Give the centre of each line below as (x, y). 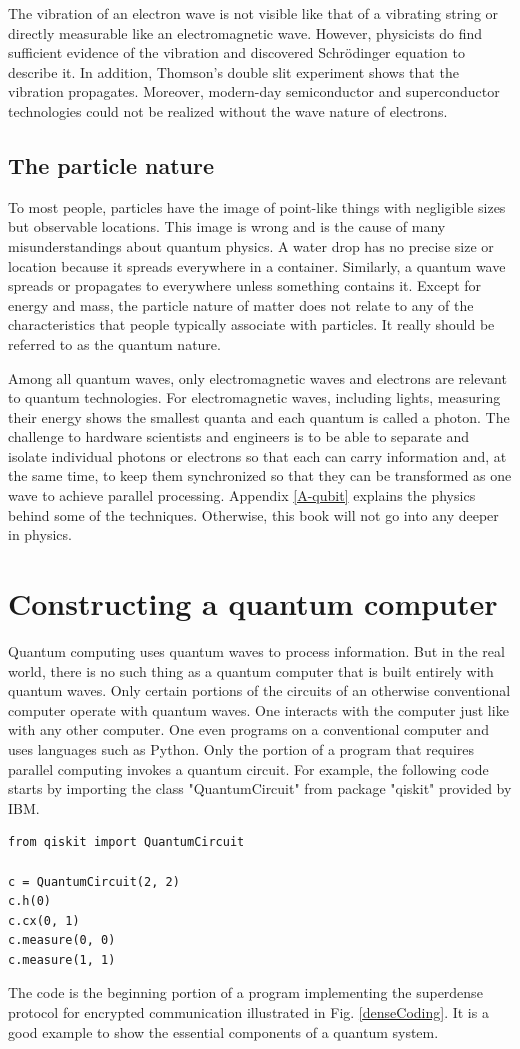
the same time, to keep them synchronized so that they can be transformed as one (260, 475)
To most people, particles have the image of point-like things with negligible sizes (257, 206)
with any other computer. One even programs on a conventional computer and (248, 729)
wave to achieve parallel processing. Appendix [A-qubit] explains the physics (242, 495)
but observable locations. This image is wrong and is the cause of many (227, 226)
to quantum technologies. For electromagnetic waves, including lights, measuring (254, 397)
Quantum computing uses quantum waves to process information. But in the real (256, 650)
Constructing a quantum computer (253, 603)
